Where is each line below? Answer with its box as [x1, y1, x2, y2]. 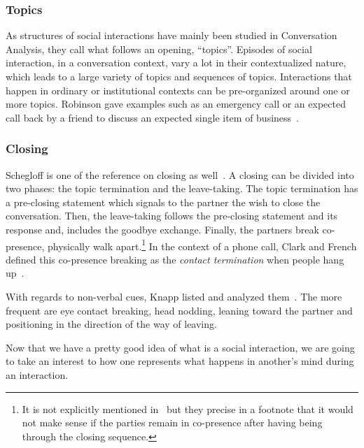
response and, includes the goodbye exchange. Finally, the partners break [6, 222, 319, 236]
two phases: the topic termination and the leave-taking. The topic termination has [6, 181, 358, 196]
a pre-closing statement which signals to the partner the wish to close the [6, 194, 321, 209]
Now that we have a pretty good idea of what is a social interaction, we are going [6, 340, 355, 354]
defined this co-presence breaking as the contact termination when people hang [6, 252, 344, 266]
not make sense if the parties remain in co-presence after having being [22, 415, 323, 430]
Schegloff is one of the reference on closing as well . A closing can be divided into [6, 167, 354, 182]
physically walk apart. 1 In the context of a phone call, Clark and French [47, 236, 357, 253]
